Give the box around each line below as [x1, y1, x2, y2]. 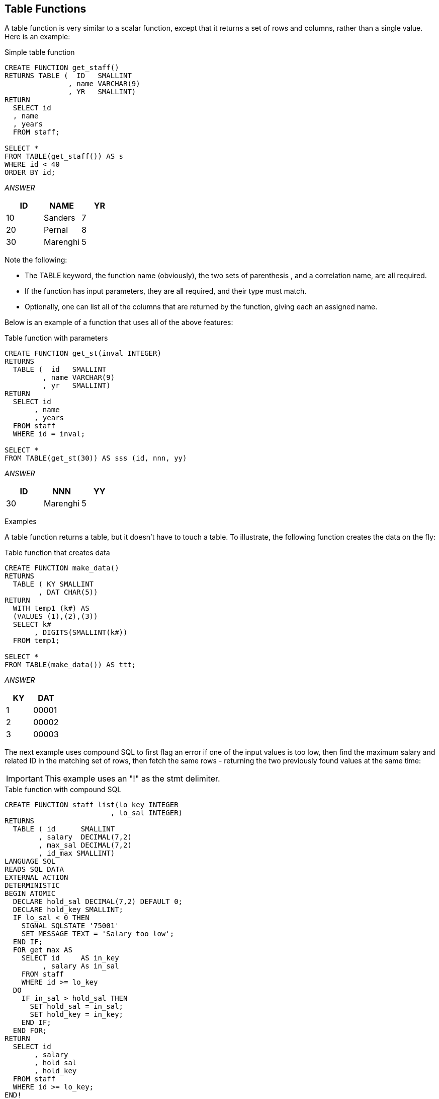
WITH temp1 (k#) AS [13, 604, 90, 613]
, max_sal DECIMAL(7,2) [38, 841, 132, 850]
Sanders [44, 213, 75, 223]
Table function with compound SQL [5, 785, 122, 794]
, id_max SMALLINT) [38, 849, 115, 858]
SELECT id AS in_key [21, 954, 119, 962]
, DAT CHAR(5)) [38, 588, 98, 597]
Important [6, 773, 43, 784]
